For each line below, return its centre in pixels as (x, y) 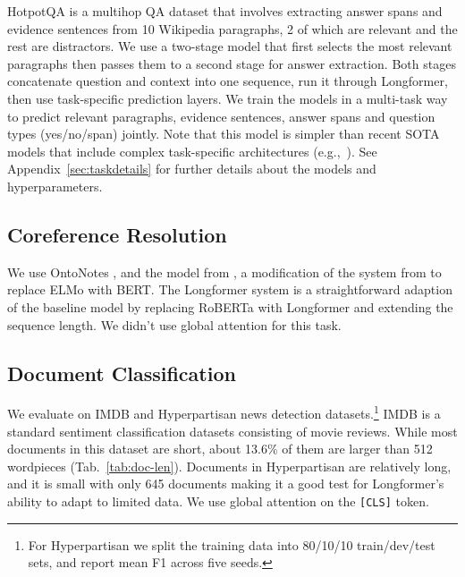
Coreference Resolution (117, 234)
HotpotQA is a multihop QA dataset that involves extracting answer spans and (225, 11)
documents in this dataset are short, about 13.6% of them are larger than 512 (220, 449)
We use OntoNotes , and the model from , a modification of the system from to (224, 272)
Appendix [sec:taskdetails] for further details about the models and (192, 169)
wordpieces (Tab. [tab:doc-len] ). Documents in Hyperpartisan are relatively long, (229, 466)
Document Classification (122, 373)
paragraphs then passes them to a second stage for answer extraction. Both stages (232, 63)
